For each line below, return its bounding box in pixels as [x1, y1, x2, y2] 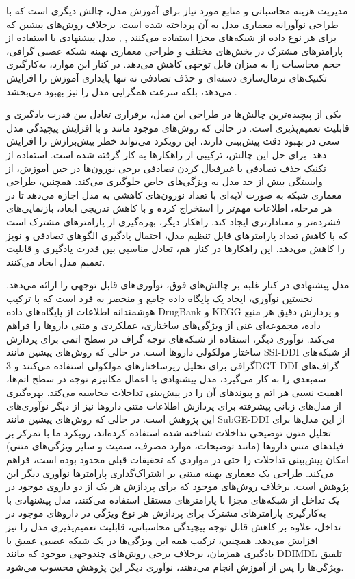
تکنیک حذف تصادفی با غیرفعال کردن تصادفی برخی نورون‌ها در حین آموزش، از [6, 160, 326, 175]
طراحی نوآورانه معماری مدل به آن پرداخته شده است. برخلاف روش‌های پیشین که [6, 16, 339, 31]
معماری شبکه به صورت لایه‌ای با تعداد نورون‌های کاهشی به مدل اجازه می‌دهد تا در [6, 187, 342, 201]
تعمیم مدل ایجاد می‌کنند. [6, 254, 105, 269]
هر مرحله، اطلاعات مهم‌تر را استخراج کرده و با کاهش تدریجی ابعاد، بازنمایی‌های [6, 201, 332, 215]
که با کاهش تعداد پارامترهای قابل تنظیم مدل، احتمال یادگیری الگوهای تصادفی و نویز [6, 227, 348, 242]
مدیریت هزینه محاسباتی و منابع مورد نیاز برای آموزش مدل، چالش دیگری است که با [6, 3, 348, 17]
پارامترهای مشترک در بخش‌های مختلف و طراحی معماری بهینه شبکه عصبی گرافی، [6, 43, 343, 58]
